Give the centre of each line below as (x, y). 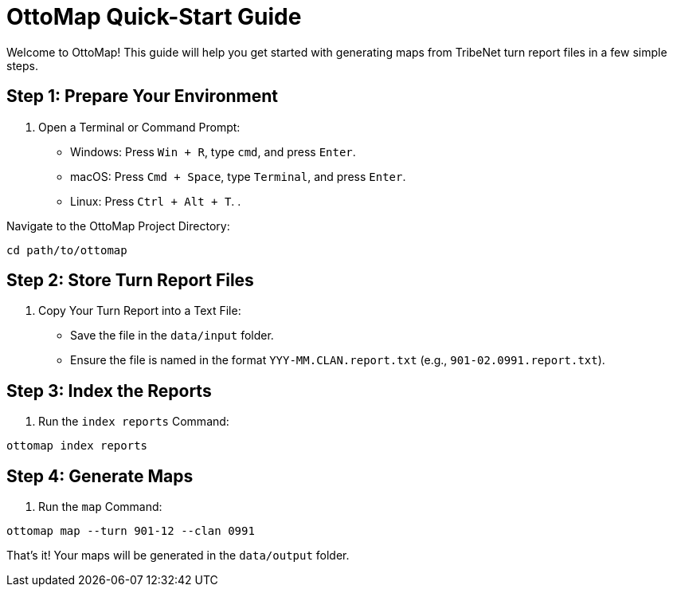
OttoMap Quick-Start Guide (154, 17)
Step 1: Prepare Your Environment (143, 96)
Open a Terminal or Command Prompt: (139, 127)
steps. (22, 65)
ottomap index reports (77, 446)
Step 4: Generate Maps (100, 476)
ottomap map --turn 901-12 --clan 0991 (131, 531)
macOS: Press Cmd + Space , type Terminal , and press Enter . (238, 176)
